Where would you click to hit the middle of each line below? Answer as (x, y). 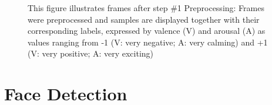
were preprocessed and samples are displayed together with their (144, 19)
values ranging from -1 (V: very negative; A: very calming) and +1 (148, 42)
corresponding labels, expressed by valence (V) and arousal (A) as (147, 31)
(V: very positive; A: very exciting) (91, 53)
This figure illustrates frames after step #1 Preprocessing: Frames (146, 8)
